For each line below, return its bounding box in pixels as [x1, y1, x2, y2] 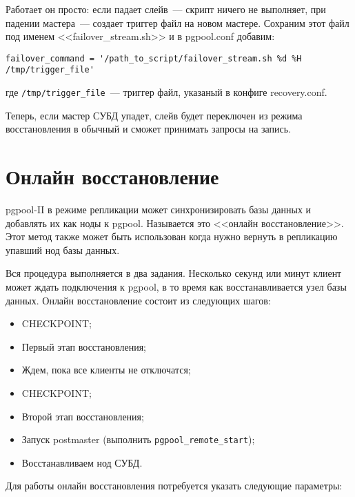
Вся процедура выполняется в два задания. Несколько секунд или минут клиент [6, 266, 342, 280]
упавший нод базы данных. [6, 242, 120, 257]
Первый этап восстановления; [21, 339, 147, 353]
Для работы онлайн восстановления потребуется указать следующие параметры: [6, 478, 343, 493]
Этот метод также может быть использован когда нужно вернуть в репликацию [6, 229, 338, 244]
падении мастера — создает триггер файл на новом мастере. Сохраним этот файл [6, 15, 349, 30]
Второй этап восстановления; [21, 409, 144, 423]
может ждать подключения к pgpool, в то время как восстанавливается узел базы [6, 280, 347, 294]
